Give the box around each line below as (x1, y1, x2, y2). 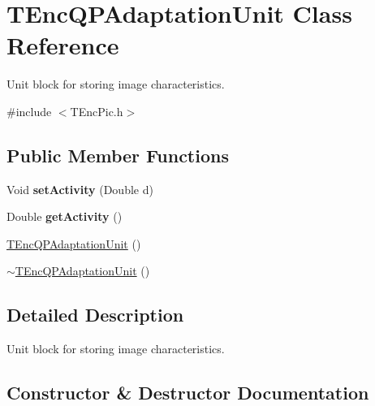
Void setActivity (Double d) (6, 180, 153, 197)
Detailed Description (6, 302, 184, 327)
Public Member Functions (6, 142, 229, 167)
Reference (6, 28, 119, 62)
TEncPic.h (70, 102, 123, 119)
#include (6, 102, 52, 119)
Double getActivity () (6, 208, 123, 225)
